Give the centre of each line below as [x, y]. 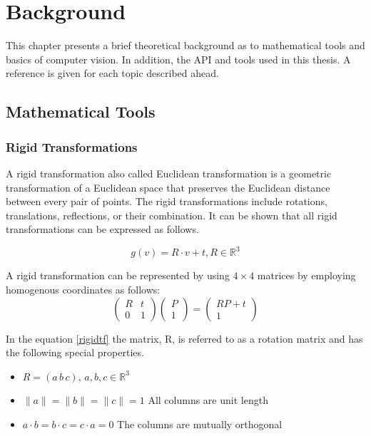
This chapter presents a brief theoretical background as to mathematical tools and [185, 45]
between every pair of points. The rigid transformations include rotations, [167, 201]
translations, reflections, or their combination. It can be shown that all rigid [172, 215]
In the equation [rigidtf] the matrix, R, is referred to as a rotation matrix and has [184, 338]
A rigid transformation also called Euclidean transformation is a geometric [169, 173]
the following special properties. [75, 352]
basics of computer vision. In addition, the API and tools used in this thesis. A [178, 59]
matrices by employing [306, 275]
